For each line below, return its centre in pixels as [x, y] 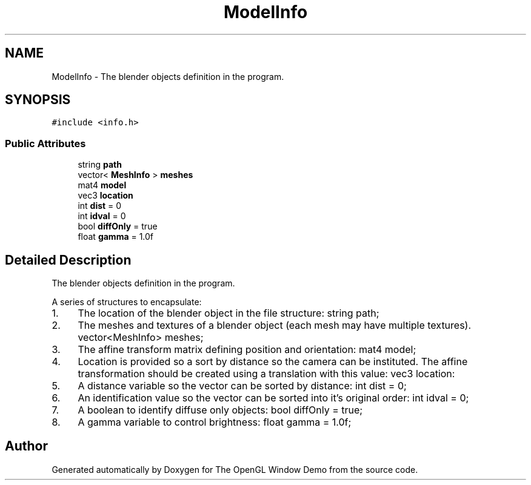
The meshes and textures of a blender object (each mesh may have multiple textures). [275, 325]
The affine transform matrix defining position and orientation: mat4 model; [247, 350]
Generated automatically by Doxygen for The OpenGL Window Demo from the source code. [235, 469]
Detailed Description [68, 260]
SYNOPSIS [38, 100]
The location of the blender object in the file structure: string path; [229, 313]
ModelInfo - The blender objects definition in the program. [168, 76]
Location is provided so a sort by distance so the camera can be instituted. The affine [273, 362]
